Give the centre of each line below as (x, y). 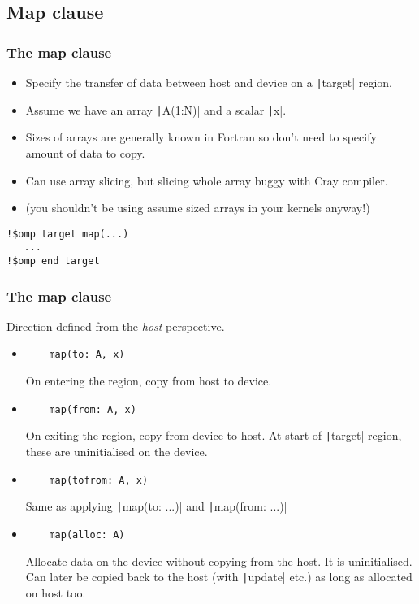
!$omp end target (53, 261)
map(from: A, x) (93, 409)
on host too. (56, 592)
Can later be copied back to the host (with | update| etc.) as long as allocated (219, 577)
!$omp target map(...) (68, 234)
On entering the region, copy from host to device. (149, 381)
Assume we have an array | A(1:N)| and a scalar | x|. (156, 109)
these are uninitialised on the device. (117, 452)
